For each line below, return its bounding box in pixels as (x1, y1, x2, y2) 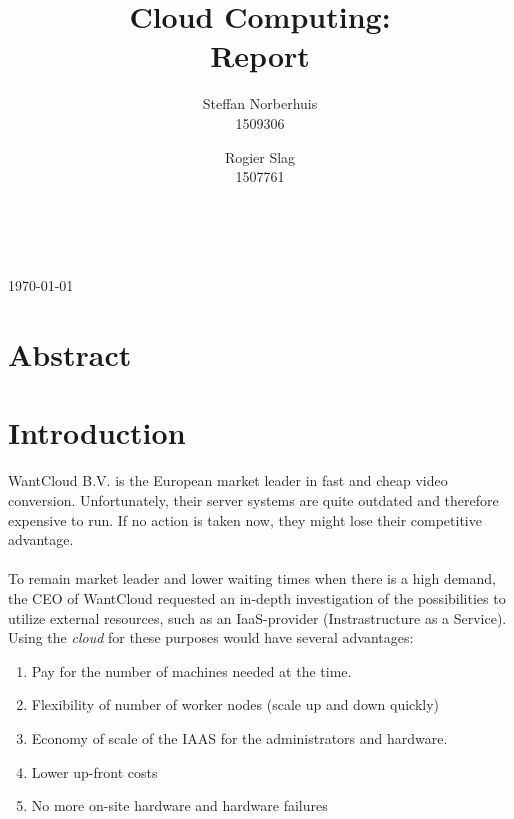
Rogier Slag (224, 146, 296, 167)
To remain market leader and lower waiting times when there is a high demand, (8, 568, 496, 589)
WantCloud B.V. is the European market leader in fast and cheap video (8, 470, 448, 491)
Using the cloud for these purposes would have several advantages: (8, 627, 414, 648)
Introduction (8, 412, 186, 453)
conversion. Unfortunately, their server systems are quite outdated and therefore (8, 489, 499, 510)
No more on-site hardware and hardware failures (31, 795, 328, 816)
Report (210, 35, 310, 76)
